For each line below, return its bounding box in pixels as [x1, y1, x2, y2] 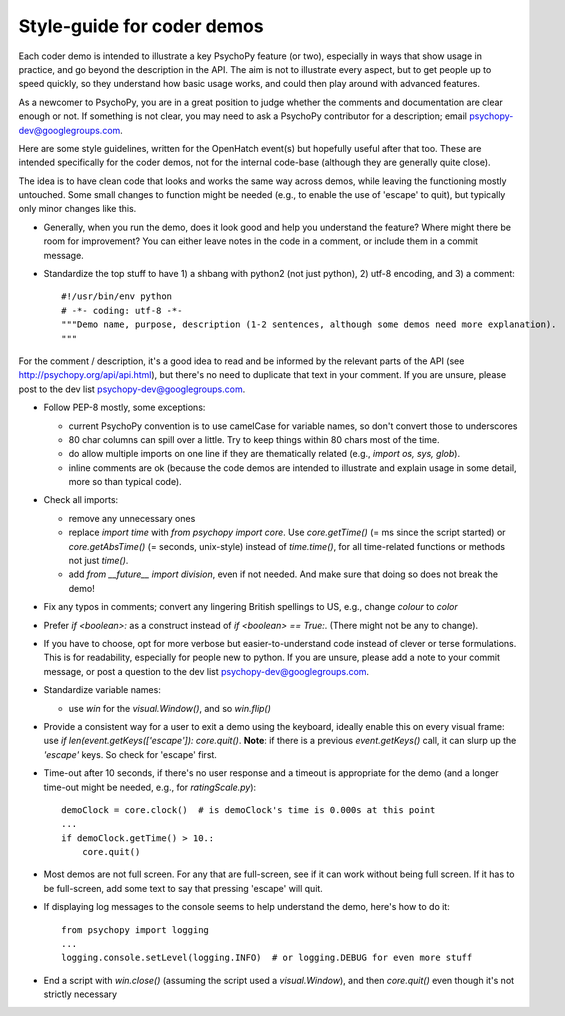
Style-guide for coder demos [18, 15, 264, 37]
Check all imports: [43, 494, 119, 506]
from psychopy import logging [61, 924, 210, 935]
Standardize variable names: [43, 684, 162, 696]
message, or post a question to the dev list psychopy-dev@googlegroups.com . [43, 665, 370, 677]
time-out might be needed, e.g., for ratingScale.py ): [43, 781, 257, 793]
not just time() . [68, 555, 129, 567]
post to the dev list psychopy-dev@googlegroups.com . [18, 383, 246, 395]
